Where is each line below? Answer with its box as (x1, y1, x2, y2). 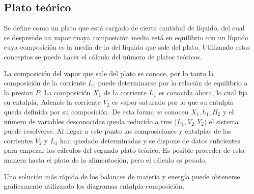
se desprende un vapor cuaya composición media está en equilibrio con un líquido (4, 32, 249, 42)
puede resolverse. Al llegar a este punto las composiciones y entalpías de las (4, 126, 231, 136)
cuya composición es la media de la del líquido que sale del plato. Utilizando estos (4, 42, 251, 52)
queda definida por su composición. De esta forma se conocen (4, 106, 189, 116)
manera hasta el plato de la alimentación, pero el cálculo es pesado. (4, 154, 207, 165)
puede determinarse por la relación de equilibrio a (98, 78, 248, 88)
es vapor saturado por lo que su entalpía (112, 97, 233, 107)
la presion (4, 87, 33, 97)
